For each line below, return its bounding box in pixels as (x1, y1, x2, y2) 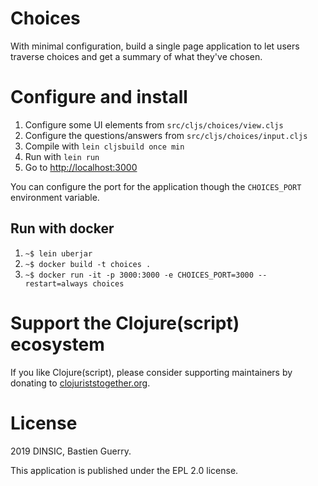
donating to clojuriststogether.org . (10, 377, 151, 389)
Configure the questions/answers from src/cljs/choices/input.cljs (24, 129, 308, 141)
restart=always (24, 278, 89, 289)
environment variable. (10, 191, 100, 203)
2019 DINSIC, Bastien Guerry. (10, 445, 132, 457)
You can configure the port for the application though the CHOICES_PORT (10, 180, 302, 192)
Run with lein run (24, 150, 100, 162)
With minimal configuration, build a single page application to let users (10, 40, 300, 52)
